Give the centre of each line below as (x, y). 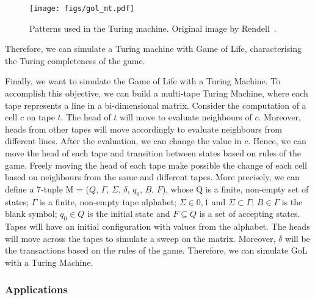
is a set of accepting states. (250, 214)
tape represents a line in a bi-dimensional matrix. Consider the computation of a (156, 105)
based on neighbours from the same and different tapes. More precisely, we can (152, 177)
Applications (36, 289)
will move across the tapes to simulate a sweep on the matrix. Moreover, (140, 238)
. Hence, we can (277, 141)
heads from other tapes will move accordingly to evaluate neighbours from (143, 129)
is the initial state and (129, 214)
